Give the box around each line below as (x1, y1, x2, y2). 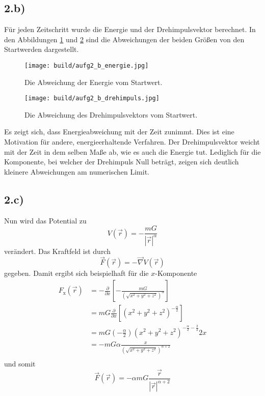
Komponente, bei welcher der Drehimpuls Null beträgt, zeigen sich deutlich (4, 156, 239, 167)
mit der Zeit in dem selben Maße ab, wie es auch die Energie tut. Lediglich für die (4, 146, 261, 157)
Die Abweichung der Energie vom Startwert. (24, 76, 163, 87)
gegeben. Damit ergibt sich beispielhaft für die (4, 268, 149, 278)
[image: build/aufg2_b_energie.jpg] (24, 62, 149, 69)
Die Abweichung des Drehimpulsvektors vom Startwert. (24, 109, 198, 120)
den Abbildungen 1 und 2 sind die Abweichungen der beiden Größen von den (4, 34, 245, 44)
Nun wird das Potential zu (4, 215, 87, 225)
